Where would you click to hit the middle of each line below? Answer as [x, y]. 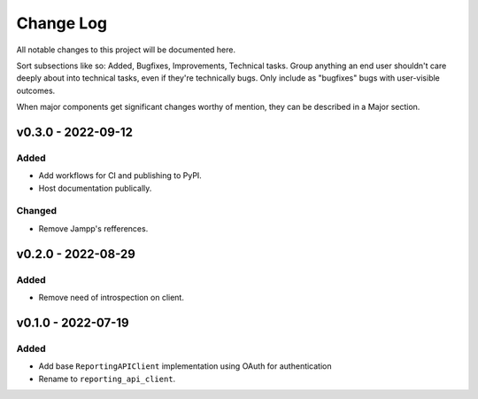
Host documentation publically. [95, 188]
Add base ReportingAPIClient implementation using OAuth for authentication [185, 366]
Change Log [62, 23]
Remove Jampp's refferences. [93, 228]
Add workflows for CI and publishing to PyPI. [120, 176]
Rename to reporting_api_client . [107, 379]
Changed [37, 211]
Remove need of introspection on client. [112, 297]
